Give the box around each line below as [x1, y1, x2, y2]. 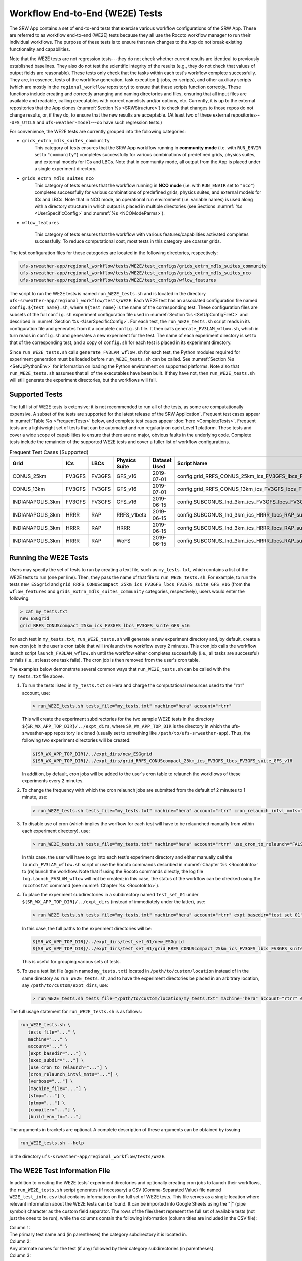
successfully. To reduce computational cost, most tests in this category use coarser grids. [34, 238, 221, 244]
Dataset [152, 456, 172, 464]
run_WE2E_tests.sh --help [20, 1140, 84, 1146]
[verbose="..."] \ [28, 1078, 73, 1084]
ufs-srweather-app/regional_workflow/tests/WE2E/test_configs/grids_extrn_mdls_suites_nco [20, 270, 251, 276]
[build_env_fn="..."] [28, 1114, 82, 1120]
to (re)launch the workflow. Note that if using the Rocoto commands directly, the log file [22, 868, 204, 875]
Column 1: [9, 1224, 30, 1230]
